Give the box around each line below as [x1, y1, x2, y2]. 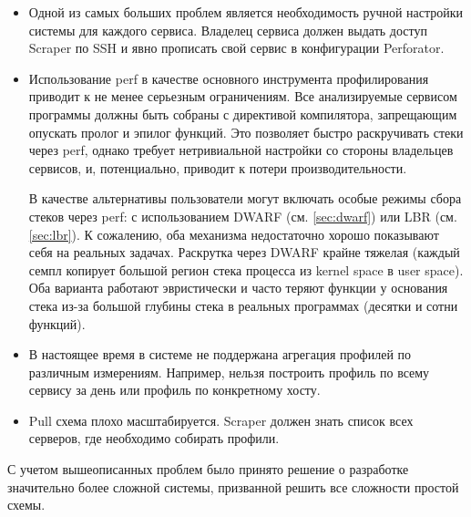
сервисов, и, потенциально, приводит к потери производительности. [28, 158, 407, 177]
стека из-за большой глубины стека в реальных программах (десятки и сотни [28, 295, 458, 315]
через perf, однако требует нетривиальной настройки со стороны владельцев [28, 140, 454, 160]
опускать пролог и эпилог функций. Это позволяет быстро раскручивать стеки [28, 122, 464, 141]
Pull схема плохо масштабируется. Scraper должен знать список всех [28, 410, 414, 429]
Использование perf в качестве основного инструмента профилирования [28, 68, 429, 88]
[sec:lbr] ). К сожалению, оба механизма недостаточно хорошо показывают [28, 224, 439, 243]
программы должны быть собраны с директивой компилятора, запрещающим [28, 104, 457, 123]
